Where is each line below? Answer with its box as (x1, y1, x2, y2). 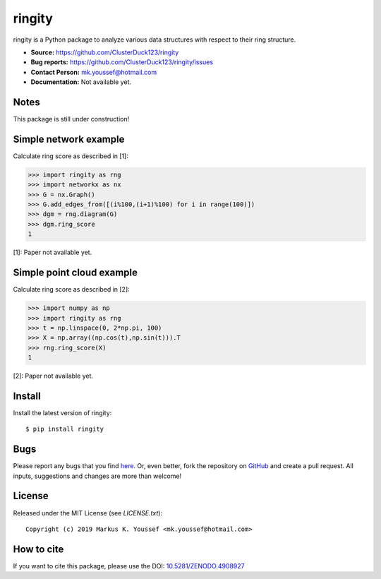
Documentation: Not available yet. (30, 78, 132, 86)
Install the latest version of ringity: (13, 408, 112, 417)
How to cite (13, 543, 64, 555)
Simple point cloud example (13, 267, 138, 279)
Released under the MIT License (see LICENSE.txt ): (13, 508, 162, 517)
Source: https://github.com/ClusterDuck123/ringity (30, 48, 179, 56)
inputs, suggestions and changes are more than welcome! (13, 472, 182, 480)
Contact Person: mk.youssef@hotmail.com (30, 68, 157, 76)
